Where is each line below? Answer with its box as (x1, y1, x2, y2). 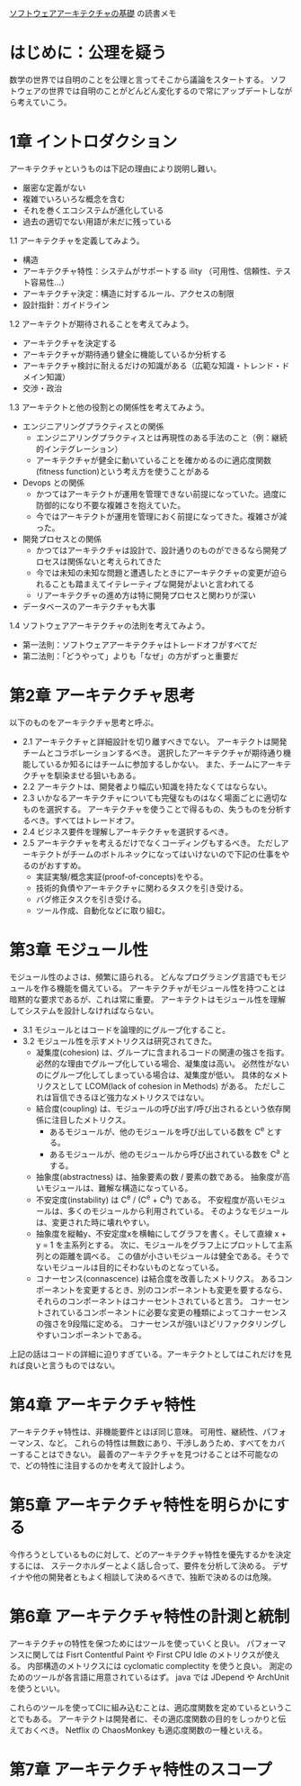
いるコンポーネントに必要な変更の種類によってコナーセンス (66, 1307, 288, 1318)
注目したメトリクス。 (51, 1114, 131, 1125)
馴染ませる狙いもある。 (53, 769, 141, 781)
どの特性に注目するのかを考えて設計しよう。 (24, 1460, 190, 1471)
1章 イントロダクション (9, 131, 178, 152)
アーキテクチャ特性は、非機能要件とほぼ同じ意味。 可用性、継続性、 (9, 1426, 263, 1437)
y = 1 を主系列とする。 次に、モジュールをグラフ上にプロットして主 (35, 1239, 285, 1250)
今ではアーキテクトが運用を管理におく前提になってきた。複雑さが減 (35, 511, 288, 521)
